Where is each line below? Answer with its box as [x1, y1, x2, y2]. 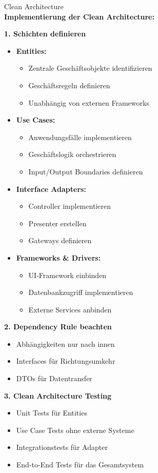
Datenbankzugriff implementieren [28, 287, 133, 298]
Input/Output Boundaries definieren [28, 166, 143, 176]
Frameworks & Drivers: [16, 252, 101, 263]
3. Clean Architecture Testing [4, 390, 112, 401]
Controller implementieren [28, 201, 111, 211]
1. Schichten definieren [4, 28, 86, 39]
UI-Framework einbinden [28, 269, 107, 280]
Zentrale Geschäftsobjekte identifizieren [28, 63, 152, 73]
